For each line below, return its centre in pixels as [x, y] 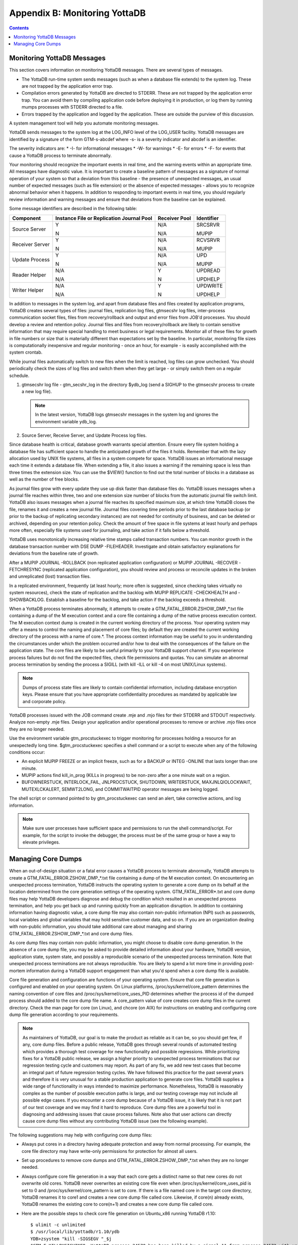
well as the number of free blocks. [44, 479]
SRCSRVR [208, 225]
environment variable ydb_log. [66, 421]
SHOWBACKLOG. [27, 600]
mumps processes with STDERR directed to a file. [73, 107]
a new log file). [37, 391]
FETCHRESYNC [25, 569]
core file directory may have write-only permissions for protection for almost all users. [110, 1151]
